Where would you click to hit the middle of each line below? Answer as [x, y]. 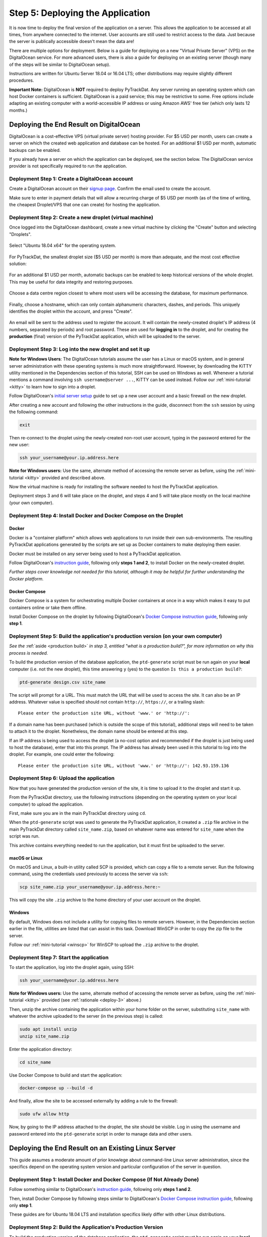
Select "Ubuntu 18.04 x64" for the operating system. [63, 245]
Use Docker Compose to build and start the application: [66, 1075]
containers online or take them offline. [48, 607]
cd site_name [35, 1062]
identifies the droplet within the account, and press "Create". [71, 311]
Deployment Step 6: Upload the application [62, 778]
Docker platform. [26, 578]
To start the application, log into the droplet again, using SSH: [72, 967]
